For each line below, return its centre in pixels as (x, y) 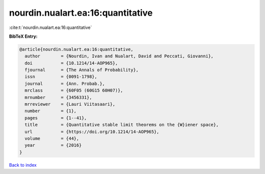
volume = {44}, (52, 138)
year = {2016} (53, 145)
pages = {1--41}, (56, 118)
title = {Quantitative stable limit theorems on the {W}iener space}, (122, 125)
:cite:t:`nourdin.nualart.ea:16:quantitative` (51, 27)
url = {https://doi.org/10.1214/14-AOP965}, (92, 132)
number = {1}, (51, 111)
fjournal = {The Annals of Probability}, (82, 70)
